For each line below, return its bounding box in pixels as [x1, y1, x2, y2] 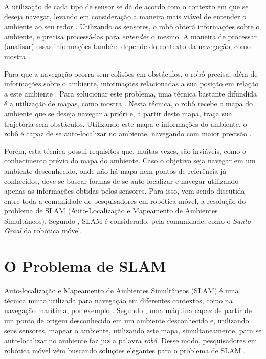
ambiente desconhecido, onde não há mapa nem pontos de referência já [4, 165, 227, 176]
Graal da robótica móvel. [4, 225, 82, 236]
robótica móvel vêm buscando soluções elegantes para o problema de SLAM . [4, 345, 246, 355]
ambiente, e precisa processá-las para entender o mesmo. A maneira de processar [4, 31, 257, 41]
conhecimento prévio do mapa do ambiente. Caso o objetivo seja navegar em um [4, 155, 256, 166]
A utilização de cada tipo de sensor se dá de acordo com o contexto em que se [4, 1, 249, 11]
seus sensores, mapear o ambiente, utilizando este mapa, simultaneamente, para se [4, 325, 262, 336]
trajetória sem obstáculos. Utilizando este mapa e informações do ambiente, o [4, 118, 247, 129]
